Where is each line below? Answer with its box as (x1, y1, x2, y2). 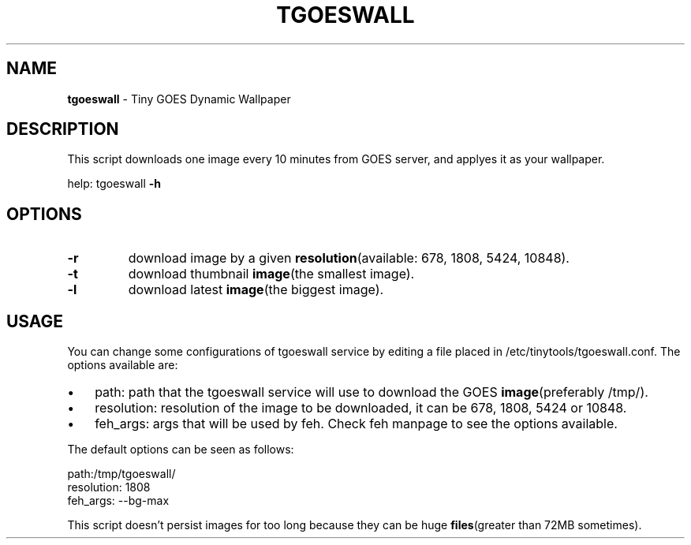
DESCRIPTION (6, 119, 119, 140)
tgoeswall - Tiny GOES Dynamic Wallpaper (67, 91, 291, 106)
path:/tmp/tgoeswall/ (67, 467, 176, 481)
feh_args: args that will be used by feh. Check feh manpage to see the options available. (95, 416, 618, 432)
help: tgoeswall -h (67, 177, 162, 191)
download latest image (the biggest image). (128, 282, 384, 298)
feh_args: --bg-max (67, 494, 170, 508)
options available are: (67, 358, 178, 372)
